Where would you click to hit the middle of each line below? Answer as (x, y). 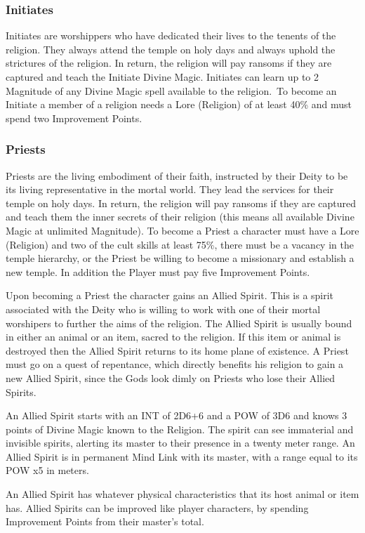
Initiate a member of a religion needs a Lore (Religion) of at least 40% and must (179, 104)
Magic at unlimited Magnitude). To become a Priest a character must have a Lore (182, 230)
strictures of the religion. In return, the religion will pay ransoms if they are (169, 63)
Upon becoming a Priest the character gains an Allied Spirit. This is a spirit (170, 295)
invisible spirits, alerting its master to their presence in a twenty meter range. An (180, 443)
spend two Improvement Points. (74, 118)
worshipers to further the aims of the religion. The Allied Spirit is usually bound (179, 323)
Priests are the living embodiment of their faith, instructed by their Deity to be (177, 175)
